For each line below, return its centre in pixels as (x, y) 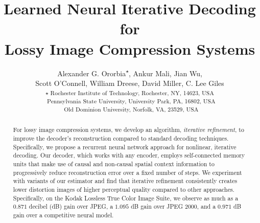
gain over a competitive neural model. (63, 215)
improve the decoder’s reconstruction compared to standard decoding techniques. (121, 138)
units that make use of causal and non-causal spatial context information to (114, 164)
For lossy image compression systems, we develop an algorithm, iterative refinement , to (128, 130)
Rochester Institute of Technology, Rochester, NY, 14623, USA (132, 92)
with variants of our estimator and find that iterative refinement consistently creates (125, 181)
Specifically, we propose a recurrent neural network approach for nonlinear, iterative (125, 147)
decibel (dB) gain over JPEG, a (71, 206)
